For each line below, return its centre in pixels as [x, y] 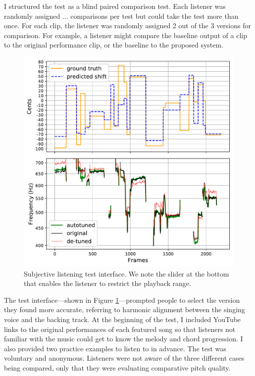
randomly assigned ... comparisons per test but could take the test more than [121, 16]
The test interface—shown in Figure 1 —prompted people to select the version [122, 300]
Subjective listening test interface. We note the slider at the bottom [127, 273]
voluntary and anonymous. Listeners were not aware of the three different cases [124, 358]
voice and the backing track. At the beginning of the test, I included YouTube [123, 319]
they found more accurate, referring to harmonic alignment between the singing [125, 309]
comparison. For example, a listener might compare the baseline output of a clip [126, 35]
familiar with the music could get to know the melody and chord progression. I [124, 339]
